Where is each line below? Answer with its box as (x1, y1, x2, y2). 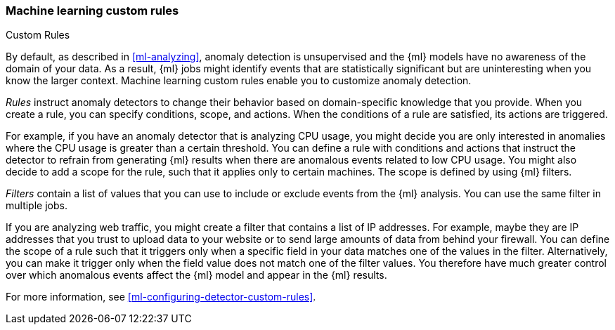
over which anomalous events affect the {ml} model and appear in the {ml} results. (6, 269, 387, 282)
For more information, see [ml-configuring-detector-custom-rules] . (6, 291, 316, 303)
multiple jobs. (6, 199, 67, 212)
